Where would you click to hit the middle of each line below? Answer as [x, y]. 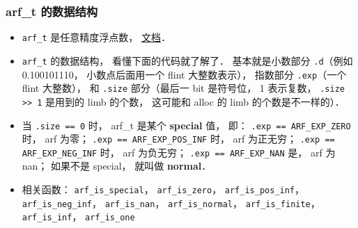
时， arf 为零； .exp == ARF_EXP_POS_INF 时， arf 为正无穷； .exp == [178, 139]
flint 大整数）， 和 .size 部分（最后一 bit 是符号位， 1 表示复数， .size [183, 88]
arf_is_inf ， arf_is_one [78, 217]
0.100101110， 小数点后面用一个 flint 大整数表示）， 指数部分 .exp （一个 [184, 74]
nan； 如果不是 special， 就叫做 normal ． [117, 166]
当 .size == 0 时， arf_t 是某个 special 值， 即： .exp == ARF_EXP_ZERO [186, 125]
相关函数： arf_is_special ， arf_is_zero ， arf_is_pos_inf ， [163, 189]
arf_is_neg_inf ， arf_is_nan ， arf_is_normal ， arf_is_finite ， [171, 203]
